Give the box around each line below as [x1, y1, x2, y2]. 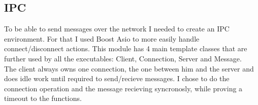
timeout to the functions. [4, 93, 82, 103]
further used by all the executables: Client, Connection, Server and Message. [4, 53, 242, 63]
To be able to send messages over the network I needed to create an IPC [4, 23, 230, 34]
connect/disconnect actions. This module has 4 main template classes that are [4, 43, 247, 54]
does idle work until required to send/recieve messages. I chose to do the [4, 73, 230, 84]
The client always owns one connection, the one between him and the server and [4, 63, 254, 74]
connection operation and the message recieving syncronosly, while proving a [4, 83, 243, 93]
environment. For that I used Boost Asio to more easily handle [4, 33, 200, 44]
